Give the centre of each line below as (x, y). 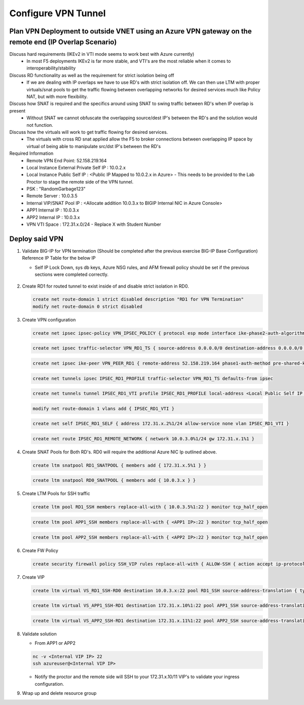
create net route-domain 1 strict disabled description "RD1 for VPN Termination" (138, 299)
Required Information (31, 153)
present (17, 111)
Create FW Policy (40, 550)
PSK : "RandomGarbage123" (56, 189)
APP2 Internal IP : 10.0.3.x (53, 217)
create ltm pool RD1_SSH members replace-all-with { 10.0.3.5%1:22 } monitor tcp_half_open (150, 507)
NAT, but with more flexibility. (57, 97)
